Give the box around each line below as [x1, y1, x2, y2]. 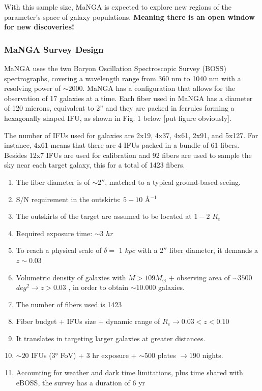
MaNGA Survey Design [4, 43, 104, 55]
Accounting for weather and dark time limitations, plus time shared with [16, 367, 243, 378]
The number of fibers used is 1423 [16, 299, 122, 309]
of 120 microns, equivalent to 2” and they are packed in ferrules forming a [4, 103, 235, 113]
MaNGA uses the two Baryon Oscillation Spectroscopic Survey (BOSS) [4, 63, 226, 73]
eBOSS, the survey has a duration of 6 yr [16, 377, 145, 387]
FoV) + [60, 350, 84, 361]
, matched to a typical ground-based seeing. [105, 176, 241, 187]
